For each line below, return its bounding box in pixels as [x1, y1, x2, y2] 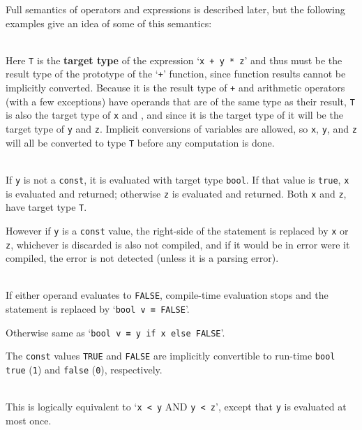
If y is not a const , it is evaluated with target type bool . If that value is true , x [6, 172, 349, 186]
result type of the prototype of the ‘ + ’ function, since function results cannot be [6, 66, 346, 81]
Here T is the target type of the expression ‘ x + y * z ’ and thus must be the [6, 52, 342, 67]
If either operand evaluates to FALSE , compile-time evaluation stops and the [6, 288, 329, 302]
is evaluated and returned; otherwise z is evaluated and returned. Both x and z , [6, 186, 347, 200]
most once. [6, 413, 52, 427]
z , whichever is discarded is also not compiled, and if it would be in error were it [6, 237, 350, 251]
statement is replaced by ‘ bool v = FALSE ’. [6, 302, 190, 316]
